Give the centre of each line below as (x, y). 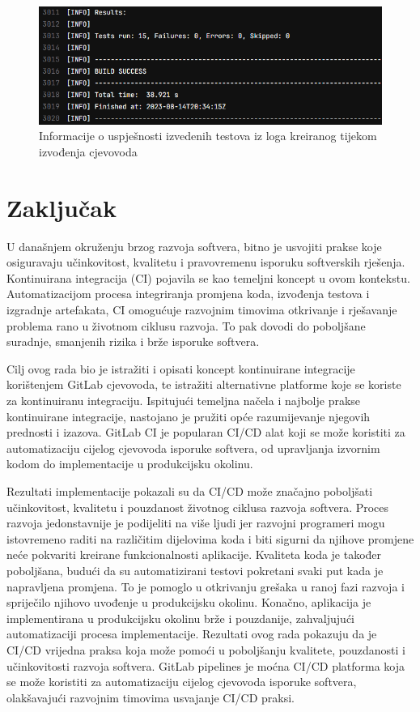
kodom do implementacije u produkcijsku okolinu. (130, 464)
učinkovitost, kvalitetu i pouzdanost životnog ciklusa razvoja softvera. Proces (198, 507)
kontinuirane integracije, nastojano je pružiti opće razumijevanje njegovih (189, 416)
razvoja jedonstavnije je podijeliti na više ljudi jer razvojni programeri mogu (196, 523)
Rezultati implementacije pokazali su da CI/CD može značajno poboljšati (190, 490)
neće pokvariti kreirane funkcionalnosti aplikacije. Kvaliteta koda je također (194, 554)
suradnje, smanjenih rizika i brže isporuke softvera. (133, 341)
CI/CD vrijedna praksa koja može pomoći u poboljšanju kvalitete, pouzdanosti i (206, 649)
